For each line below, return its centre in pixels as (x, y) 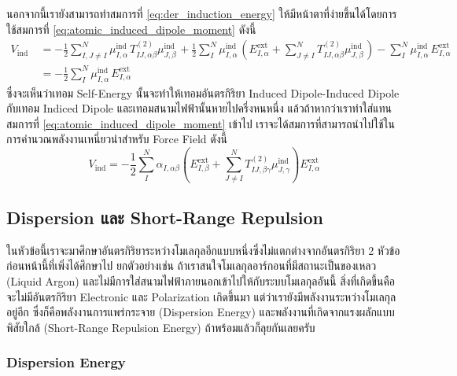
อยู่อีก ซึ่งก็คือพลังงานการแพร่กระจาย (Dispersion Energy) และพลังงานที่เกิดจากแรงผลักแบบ (201, 312)
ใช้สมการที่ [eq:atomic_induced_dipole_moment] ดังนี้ (131, 29)
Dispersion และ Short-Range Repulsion (165, 217)
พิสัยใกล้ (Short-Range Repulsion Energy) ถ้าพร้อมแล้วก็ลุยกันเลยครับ (161, 327)
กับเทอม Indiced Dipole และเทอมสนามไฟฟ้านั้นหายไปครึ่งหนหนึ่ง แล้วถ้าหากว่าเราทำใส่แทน (199, 108)
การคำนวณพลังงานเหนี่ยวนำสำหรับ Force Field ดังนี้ (117, 139)
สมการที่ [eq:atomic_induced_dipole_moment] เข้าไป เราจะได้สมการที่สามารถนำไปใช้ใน (201, 123)
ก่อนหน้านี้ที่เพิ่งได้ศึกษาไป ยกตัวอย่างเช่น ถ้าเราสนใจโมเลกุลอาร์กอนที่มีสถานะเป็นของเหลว (192, 265)
